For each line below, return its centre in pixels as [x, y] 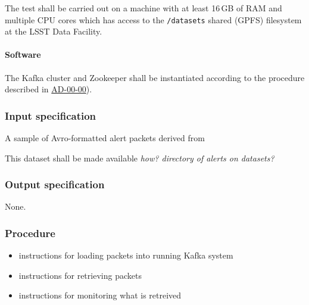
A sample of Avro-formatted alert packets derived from [105, 138]
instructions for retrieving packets [80, 275]
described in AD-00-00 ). [49, 89]
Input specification [51, 115]
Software [23, 55]
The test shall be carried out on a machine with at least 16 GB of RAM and [143, 8]
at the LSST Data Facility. [54, 31]
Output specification [55, 184]
